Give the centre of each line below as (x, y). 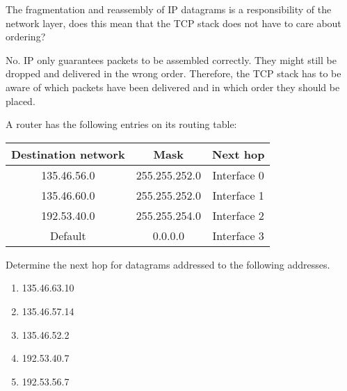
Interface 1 (238, 195)
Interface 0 (238, 175)
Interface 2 (238, 215)
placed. (21, 101)
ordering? (26, 37)
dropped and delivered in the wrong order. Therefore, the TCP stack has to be (173, 73)
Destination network (68, 154)
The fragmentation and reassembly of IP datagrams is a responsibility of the (169, 9)
